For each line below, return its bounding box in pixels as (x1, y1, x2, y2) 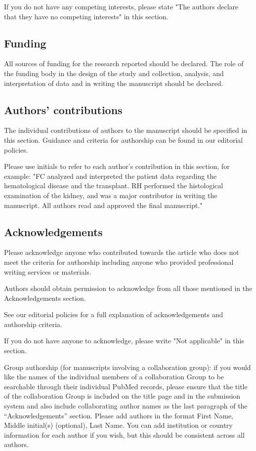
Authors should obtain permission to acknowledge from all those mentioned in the (4, 283, 253, 293)
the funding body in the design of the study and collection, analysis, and (4, 68, 224, 78)
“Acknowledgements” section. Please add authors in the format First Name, (4, 410, 234, 420)
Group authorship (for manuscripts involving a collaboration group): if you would (4, 362, 251, 372)
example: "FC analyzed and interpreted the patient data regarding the (4, 170, 217, 181)
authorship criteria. (4, 319, 62, 329)
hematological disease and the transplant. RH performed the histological (4, 180, 223, 191)
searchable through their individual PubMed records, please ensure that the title (4, 381, 248, 391)
